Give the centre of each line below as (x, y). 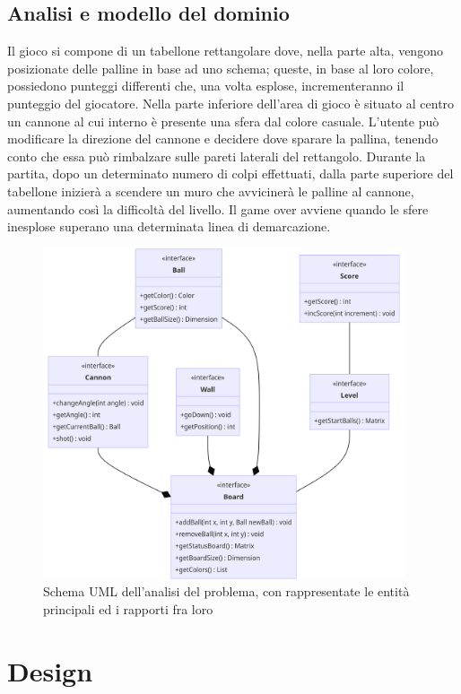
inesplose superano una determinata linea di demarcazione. (169, 226)
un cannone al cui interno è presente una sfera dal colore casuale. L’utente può (223, 121)
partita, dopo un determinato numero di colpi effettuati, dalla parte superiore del (230, 173)
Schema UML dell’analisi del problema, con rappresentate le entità (226, 591)
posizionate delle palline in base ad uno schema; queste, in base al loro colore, (221, 68)
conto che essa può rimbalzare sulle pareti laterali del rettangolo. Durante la (217, 156)
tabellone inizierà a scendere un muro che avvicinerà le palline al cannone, (211, 191)
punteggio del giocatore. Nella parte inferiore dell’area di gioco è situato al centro (231, 103)
